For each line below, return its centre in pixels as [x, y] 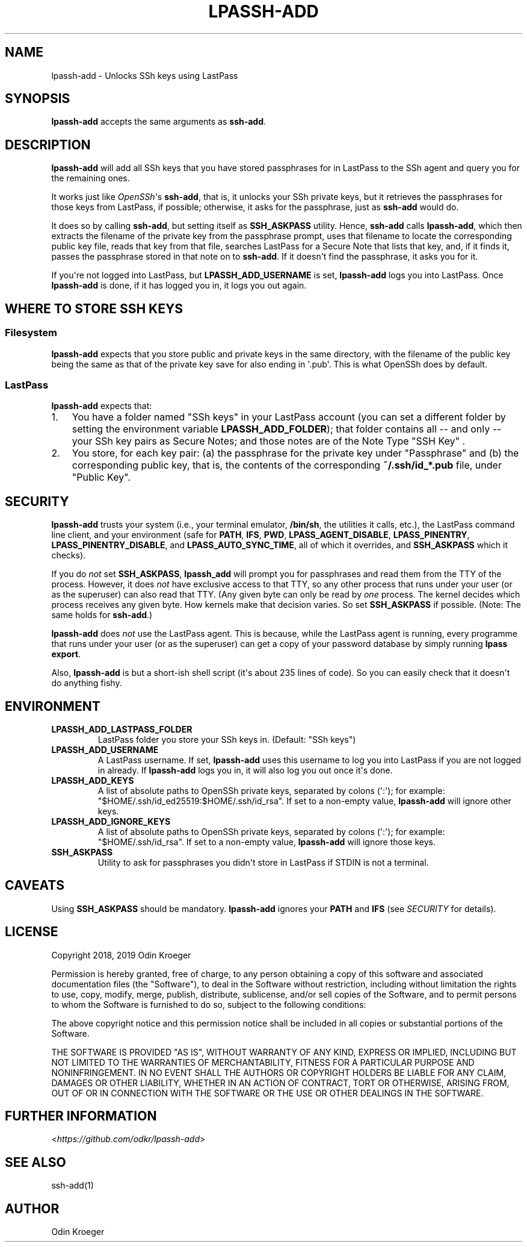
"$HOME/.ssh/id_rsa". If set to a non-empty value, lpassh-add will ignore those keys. [267, 842]
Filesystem [31, 333]
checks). [69, 555]
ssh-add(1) [72, 1186]
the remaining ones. [91, 178]
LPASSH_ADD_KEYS [93, 780]
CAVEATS [35, 886]
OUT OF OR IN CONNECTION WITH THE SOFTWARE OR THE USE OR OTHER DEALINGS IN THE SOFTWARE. [267, 1093]
